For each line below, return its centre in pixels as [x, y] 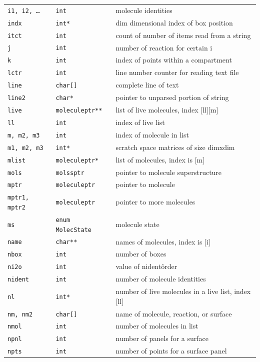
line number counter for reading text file [177, 72]
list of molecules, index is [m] [160, 159]
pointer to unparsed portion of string [172, 97]
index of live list [140, 122]
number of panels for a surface [162, 338]
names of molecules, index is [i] [163, 241]
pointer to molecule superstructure [169, 172]
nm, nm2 [20, 314]
